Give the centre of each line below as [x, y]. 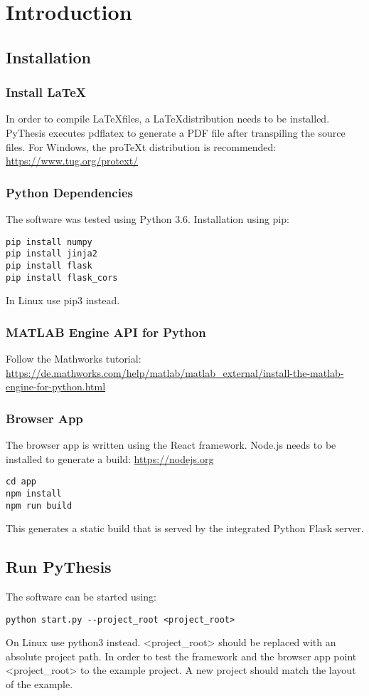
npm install [34, 493]
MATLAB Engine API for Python [106, 332]
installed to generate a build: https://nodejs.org [110, 458]
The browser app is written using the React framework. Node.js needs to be [171, 445]
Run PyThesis [59, 567]
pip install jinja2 [52, 254]
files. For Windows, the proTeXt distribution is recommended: [141, 146]
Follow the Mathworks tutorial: [74, 358]
